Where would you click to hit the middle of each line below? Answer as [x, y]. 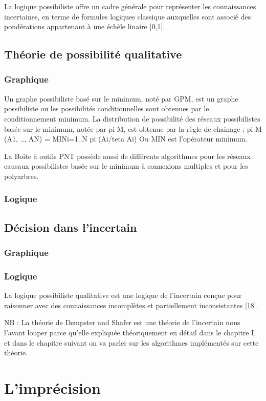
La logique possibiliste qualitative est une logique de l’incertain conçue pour [123, 295]
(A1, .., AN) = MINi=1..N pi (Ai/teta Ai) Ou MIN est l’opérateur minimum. [126, 139]
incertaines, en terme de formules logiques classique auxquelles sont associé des [128, 16]
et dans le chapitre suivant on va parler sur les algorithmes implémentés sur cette [131, 342]
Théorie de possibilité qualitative [93, 54]
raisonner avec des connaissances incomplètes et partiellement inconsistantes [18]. [131, 305]
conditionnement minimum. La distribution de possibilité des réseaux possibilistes [132, 118]
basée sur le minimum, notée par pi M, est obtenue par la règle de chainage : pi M [133, 128]
